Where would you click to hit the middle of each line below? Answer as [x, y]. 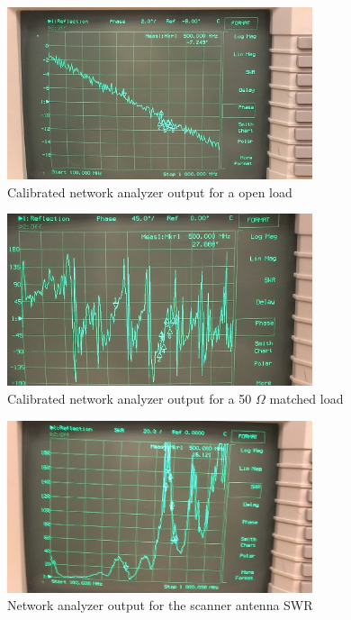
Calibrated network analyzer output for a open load [150, 191]
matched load [306, 398]
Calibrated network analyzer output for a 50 [130, 398]
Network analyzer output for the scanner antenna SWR [160, 605]
